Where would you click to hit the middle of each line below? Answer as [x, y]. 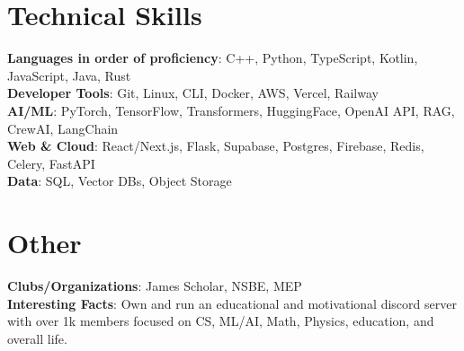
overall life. [37, 338]
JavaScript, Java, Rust [69, 75]
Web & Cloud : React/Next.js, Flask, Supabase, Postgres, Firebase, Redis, [216, 146]
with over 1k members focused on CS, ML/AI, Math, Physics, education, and [221, 321]
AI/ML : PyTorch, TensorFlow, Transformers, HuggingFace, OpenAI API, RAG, [231, 110]
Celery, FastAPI [51, 163]
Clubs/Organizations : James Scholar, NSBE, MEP [155, 285]
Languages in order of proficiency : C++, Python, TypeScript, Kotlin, [213, 58]
